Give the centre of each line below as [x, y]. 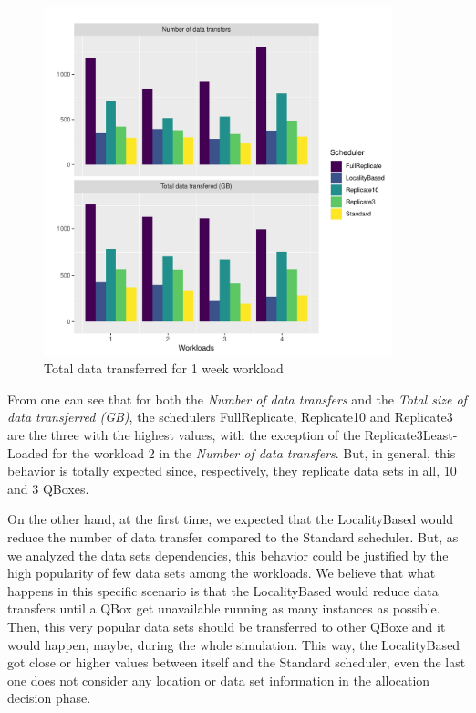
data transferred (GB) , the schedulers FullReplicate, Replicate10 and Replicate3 [230, 417]
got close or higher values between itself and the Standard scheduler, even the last [237, 662]
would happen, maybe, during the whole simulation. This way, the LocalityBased [234, 644]
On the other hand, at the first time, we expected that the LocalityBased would [231, 519]
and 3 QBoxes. [48, 488]
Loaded [28, 452]
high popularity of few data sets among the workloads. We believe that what [222, 573]
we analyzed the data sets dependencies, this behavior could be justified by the [228, 555]
